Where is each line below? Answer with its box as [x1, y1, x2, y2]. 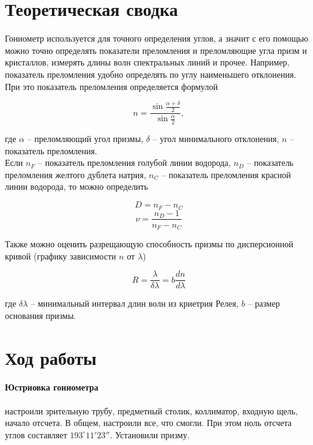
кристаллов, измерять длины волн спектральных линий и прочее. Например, [5, 56, 290, 69]
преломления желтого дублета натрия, [5, 168, 146, 181]
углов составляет [5, 428, 67, 441]
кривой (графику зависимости [5, 249, 116, 262]
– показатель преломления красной [161, 168, 291, 181]
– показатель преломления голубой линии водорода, [38, 156, 231, 169]
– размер [248, 297, 280, 310]
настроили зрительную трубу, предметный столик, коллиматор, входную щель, [5, 404, 298, 417]
